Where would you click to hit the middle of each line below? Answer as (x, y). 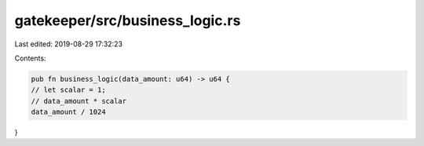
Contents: (30, 58)
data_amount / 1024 (68, 112)
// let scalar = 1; (68, 90)
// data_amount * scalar (79, 101)
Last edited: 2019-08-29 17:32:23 (69, 44)
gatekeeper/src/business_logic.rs (128, 20)
